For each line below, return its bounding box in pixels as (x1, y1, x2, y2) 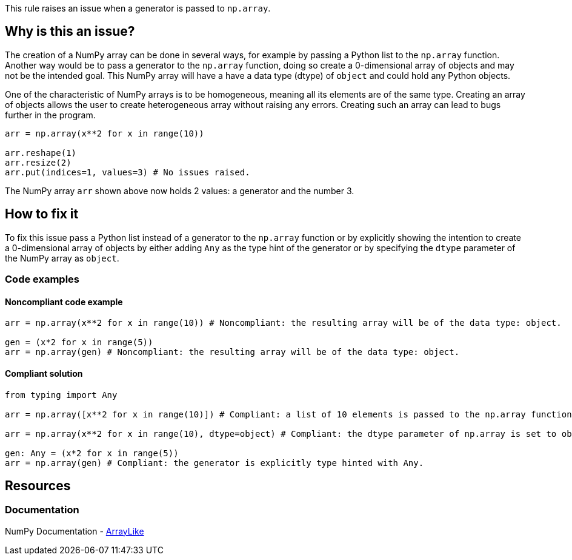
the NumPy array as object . (5, 252, 119, 263)
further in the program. (5, 109, 96, 120)
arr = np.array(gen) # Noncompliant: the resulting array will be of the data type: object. (5, 347, 460, 357)
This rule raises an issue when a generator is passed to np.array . (5, 3, 271, 13)
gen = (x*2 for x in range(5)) (5, 337, 153, 348)
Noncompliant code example (5, 296, 123, 307)
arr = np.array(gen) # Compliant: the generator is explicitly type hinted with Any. (5, 457, 424, 468)
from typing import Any (5, 390, 118, 400)
